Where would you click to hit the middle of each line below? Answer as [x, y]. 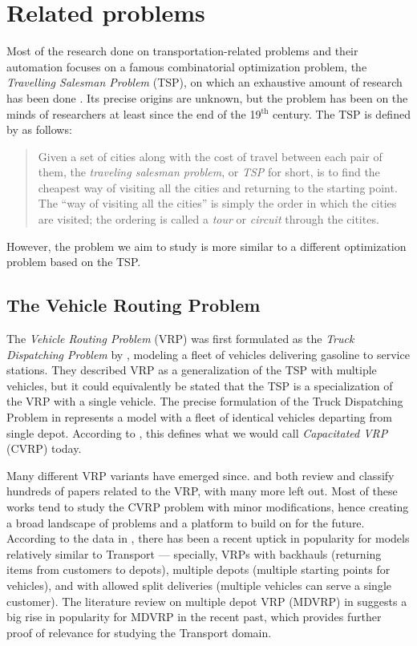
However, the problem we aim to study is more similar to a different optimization [206, 246]
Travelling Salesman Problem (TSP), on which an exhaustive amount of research [204, 82]
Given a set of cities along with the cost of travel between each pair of [210, 156]
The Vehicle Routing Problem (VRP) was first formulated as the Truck [180, 339]
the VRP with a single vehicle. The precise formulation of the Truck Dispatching [205, 401]
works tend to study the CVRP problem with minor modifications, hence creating [208, 506]
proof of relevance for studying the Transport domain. [139, 632]
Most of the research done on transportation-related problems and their [182, 51]
